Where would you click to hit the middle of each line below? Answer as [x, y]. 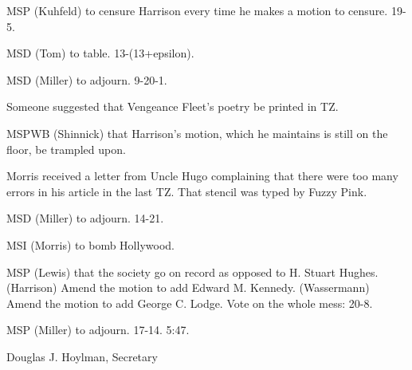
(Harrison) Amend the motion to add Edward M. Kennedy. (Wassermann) [188, 287]
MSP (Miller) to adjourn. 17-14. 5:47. [98, 330]
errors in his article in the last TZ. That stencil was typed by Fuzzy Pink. [187, 191]
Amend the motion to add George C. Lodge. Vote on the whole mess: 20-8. [190, 303]
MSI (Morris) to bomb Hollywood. [90, 244]
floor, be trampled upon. [66, 149]
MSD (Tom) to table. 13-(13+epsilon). [100, 53]
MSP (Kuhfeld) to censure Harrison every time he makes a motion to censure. [197, 10]
